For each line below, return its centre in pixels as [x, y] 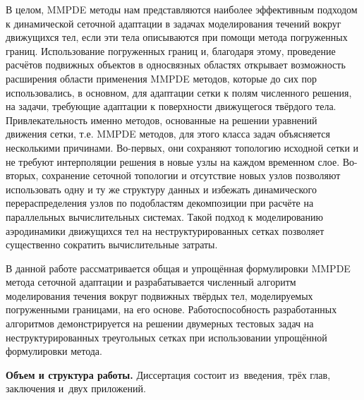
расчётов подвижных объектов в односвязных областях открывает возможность [176, 65]
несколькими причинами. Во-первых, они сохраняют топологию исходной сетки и [182, 147]
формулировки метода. [54, 351]
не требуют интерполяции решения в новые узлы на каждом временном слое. [173, 161]
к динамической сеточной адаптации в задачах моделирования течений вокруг [174, 23]
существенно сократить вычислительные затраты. [112, 244]
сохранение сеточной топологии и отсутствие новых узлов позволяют [191, 175]
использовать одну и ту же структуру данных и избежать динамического [161, 189]
